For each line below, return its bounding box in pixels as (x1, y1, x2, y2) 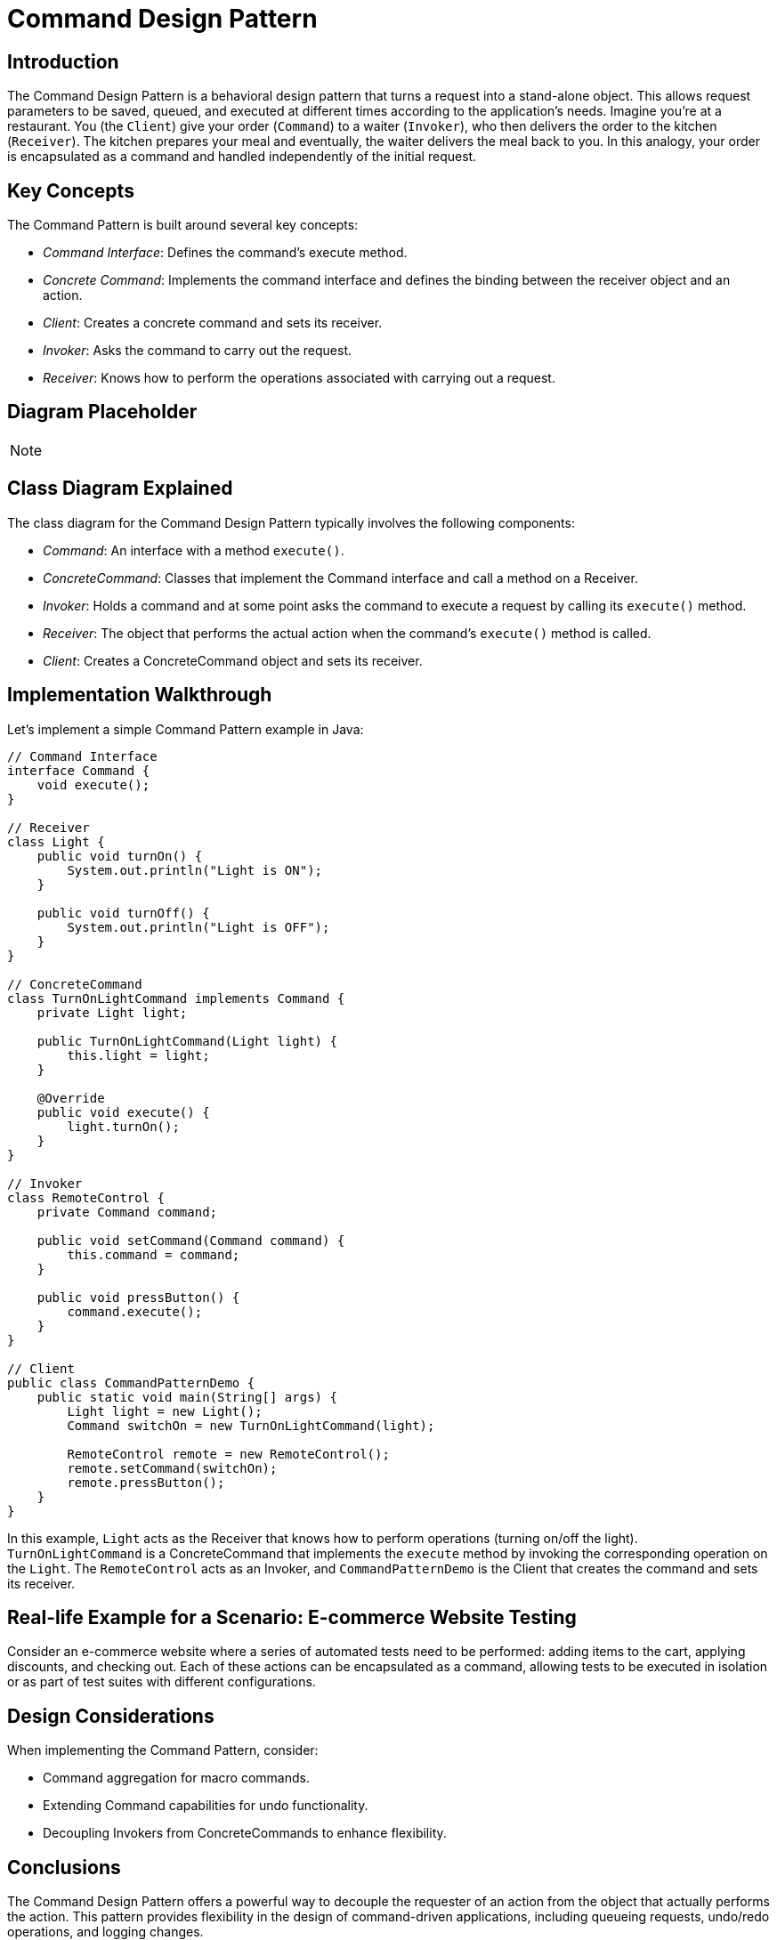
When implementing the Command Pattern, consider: (7, 1742, 319, 1758)
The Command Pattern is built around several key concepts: (7, 217, 359, 233)
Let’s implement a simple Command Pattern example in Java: (7, 721, 364, 737)
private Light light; (36, 1005, 188, 1020)
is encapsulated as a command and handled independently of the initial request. (7, 149, 477, 165)
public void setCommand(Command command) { (36, 1233, 345, 1248)
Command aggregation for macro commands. (43, 1770, 310, 1786)
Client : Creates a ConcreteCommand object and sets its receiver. (43, 652, 423, 668)
